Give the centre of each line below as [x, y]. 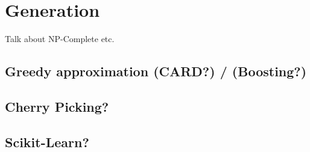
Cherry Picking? [57, 106]
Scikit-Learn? [47, 141]
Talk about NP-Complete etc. [60, 39]
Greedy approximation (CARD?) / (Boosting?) [156, 71]
